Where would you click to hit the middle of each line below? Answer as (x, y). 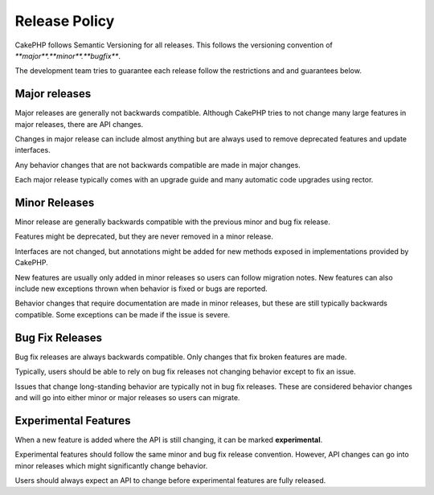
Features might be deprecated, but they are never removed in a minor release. (144, 236)
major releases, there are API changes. (79, 124)
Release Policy (65, 21)
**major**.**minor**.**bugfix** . (68, 55)
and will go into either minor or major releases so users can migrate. (127, 397)
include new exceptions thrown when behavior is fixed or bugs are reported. (141, 288)
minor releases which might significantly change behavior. (111, 465)
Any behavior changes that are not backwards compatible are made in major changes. (158, 165)
